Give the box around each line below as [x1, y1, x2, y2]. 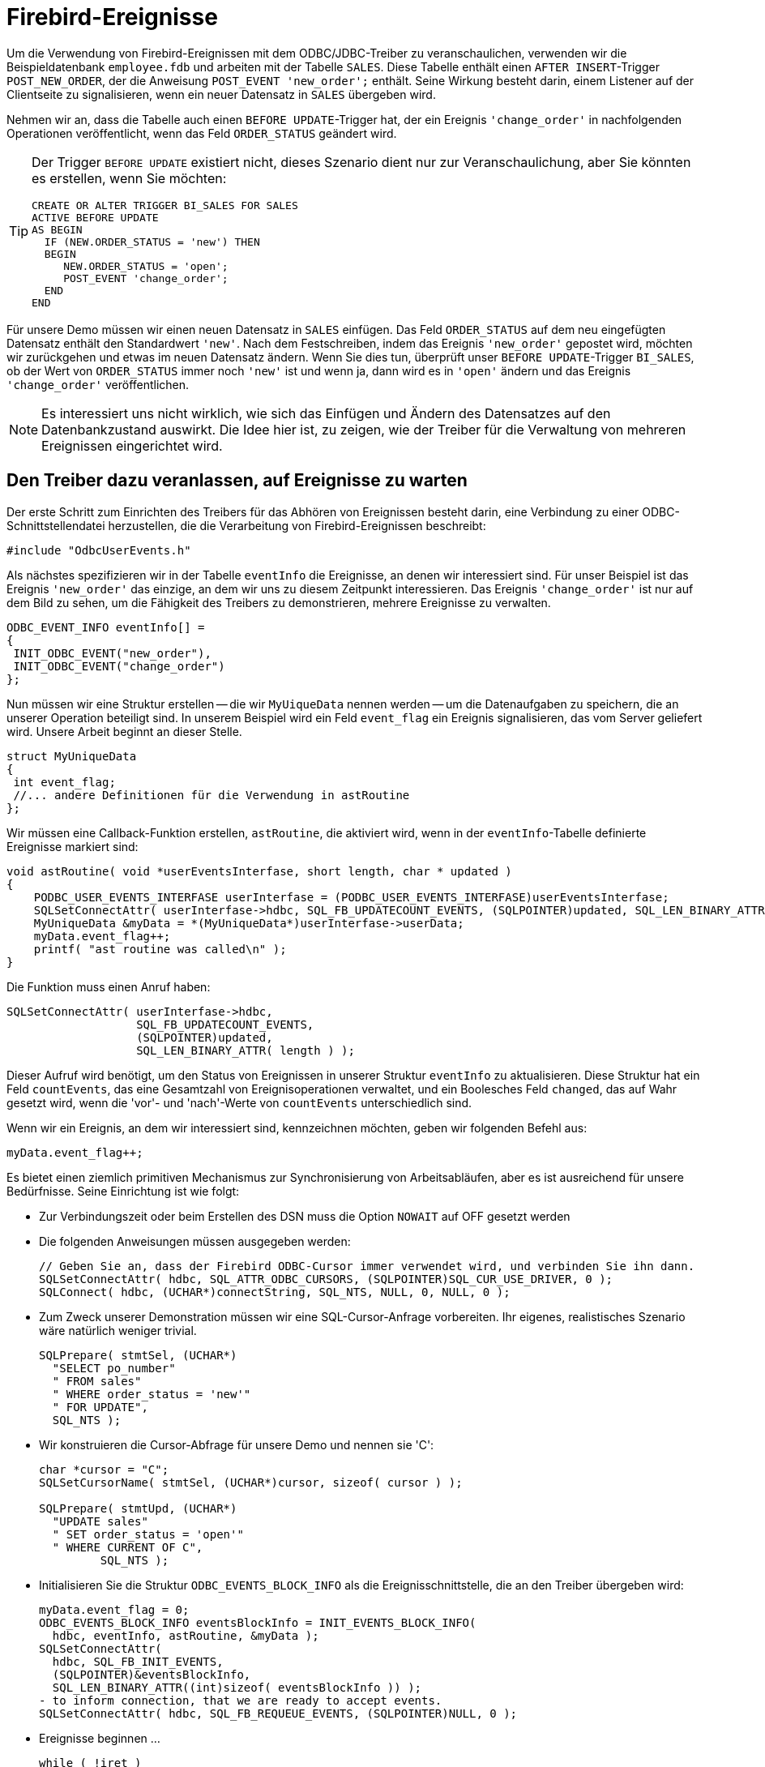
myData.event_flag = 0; [39, 1602, 190, 1616]
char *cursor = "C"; [39, 1462, 169, 1476]
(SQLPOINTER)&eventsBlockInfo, [52, 1667, 251, 1681]
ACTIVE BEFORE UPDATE [32, 211, 159, 224]
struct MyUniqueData [6, 749, 137, 763]
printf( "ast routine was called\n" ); [33, 942, 287, 956]
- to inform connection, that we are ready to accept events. [39, 1693, 442, 1707]
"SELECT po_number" [52, 1361, 176, 1375]
